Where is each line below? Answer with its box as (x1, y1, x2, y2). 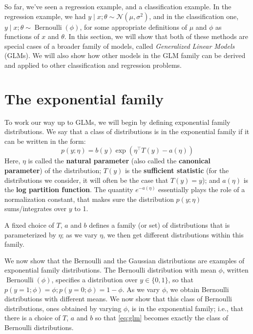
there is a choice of (4, 313, 61, 323)
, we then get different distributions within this (103, 229, 244, 239)
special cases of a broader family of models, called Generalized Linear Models (4, 40, 235, 51)
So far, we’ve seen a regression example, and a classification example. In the (4, 1, 232, 11)
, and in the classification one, (149, 11, 239, 21)
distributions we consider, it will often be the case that (4, 175, 169, 185)
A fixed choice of (4, 220, 54, 230)
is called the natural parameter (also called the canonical (28, 156, 211, 166)
